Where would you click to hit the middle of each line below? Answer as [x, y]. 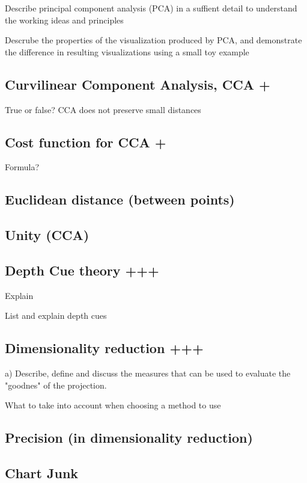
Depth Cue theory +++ [82, 270]
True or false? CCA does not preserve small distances [103, 109]
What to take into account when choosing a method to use [113, 405]
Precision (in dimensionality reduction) [129, 438]
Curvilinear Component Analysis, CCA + [138, 84]
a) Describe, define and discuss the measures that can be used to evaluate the [148, 373]
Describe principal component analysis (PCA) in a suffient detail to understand [151, 8]
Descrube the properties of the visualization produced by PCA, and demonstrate [153, 40]
